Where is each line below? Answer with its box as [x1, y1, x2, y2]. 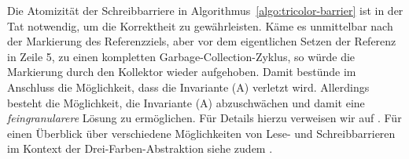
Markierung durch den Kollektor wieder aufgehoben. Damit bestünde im [7, 63, 356, 80]
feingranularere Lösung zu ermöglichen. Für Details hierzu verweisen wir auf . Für [7, 110, 402, 126]
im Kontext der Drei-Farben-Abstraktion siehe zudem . [7, 140, 273, 157]
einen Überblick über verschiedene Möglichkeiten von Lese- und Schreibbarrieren [7, 125, 396, 141]
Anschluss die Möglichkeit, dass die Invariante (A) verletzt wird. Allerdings [7, 78, 370, 95]
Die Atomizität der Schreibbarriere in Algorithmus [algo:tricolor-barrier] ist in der [7, 2, 403, 18]
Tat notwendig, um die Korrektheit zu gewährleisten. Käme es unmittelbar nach [7, 17, 393, 34]
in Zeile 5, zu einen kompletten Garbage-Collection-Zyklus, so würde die [7, 48, 356, 64]
